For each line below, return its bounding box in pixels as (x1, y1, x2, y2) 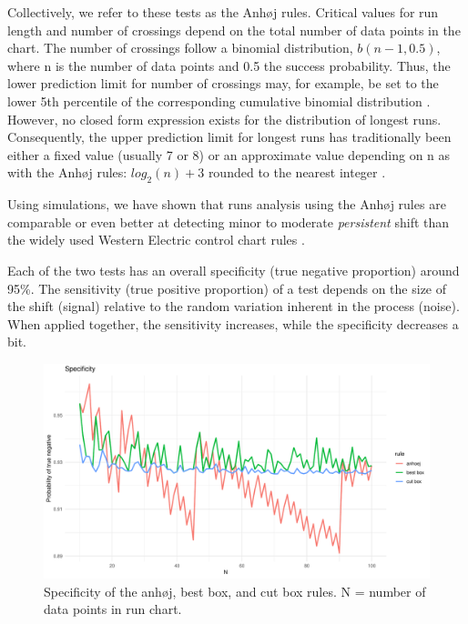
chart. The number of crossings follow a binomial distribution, (7, 38, 353, 57)
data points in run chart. (44, 599, 182, 619)
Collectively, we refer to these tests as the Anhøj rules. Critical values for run (7, 3, 439, 21)
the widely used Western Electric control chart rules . (7, 230, 305, 249)
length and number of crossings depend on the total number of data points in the (7, 20, 461, 39)
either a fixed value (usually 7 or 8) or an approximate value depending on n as (7, 145, 451, 164)
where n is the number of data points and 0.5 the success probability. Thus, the (7, 55, 451, 75)
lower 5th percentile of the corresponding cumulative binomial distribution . (7, 91, 431, 110)
